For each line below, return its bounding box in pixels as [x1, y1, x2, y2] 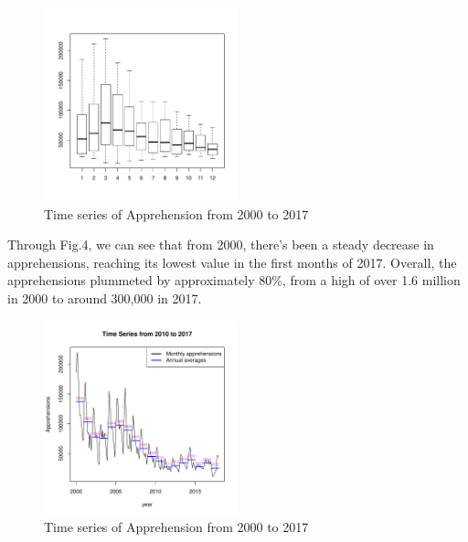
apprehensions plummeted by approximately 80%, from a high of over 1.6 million [7, 271, 461, 290]
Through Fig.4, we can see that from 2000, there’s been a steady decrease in [7, 235, 434, 254]
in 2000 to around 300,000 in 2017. [7, 288, 202, 307]
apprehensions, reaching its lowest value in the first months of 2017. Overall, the [7, 252, 457, 271]
